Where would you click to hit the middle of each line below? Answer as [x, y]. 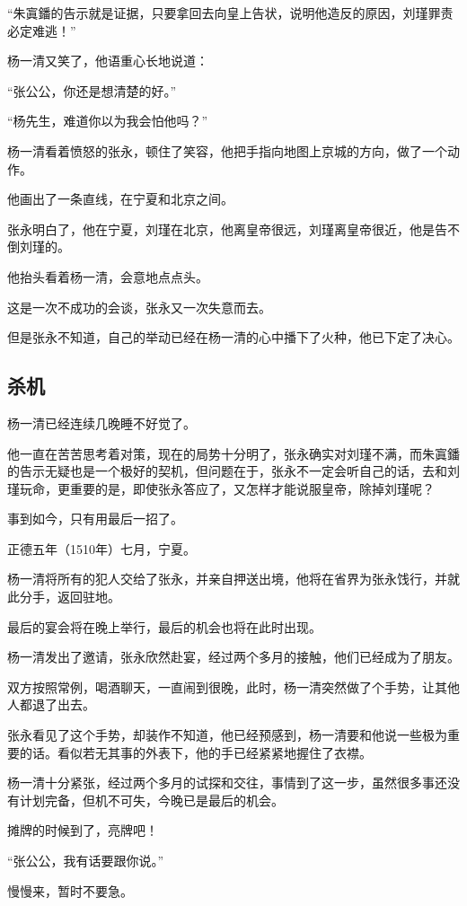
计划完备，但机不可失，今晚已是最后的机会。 [151, 800]
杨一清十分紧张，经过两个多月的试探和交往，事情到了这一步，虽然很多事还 [227, 783]
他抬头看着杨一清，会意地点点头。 [108, 276]
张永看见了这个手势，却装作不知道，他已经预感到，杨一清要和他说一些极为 [227, 735]
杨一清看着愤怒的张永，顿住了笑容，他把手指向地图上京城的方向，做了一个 [227, 150]
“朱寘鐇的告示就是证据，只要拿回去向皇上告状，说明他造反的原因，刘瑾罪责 [230, 13]
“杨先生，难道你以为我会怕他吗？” [108, 121]
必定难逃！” [42, 30]
